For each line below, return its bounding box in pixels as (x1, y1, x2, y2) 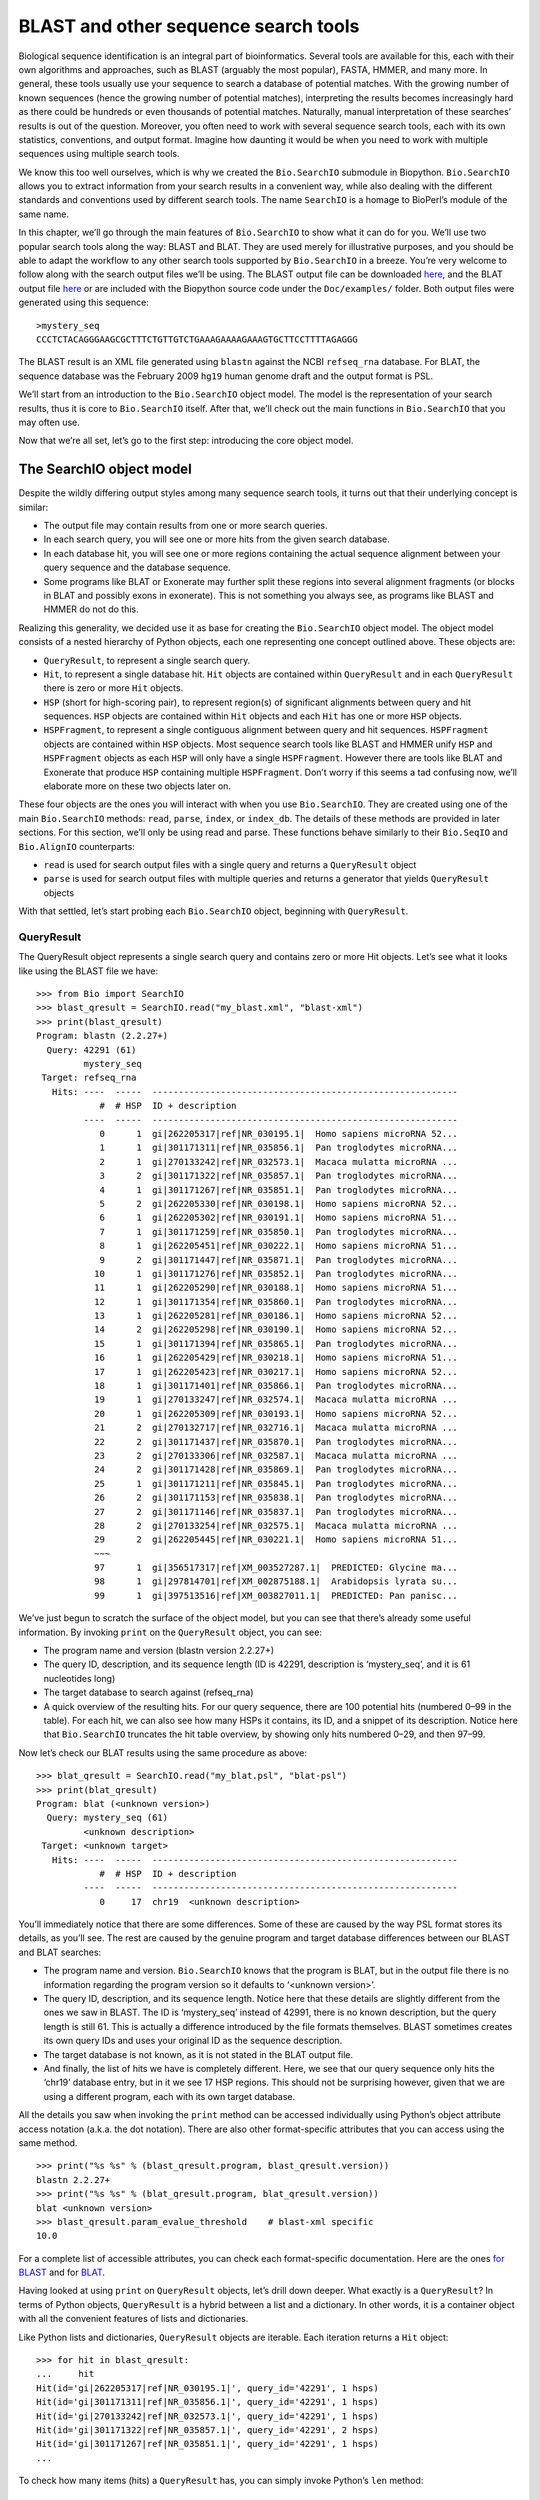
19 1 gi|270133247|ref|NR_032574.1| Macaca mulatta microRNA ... (93, 1394, 459, 1405)
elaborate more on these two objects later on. (43, 780, 232, 792)
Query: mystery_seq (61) (46, 1812, 169, 1824)
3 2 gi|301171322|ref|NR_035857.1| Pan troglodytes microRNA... (99, 1170, 459, 1182)
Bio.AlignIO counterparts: (18, 840, 135, 852)
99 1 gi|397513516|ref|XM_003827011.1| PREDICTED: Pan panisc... (93, 1590, 459, 1601)
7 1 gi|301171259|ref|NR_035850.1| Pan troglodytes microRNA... (99, 1226, 459, 1237)
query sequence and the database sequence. (43, 561, 231, 574)
